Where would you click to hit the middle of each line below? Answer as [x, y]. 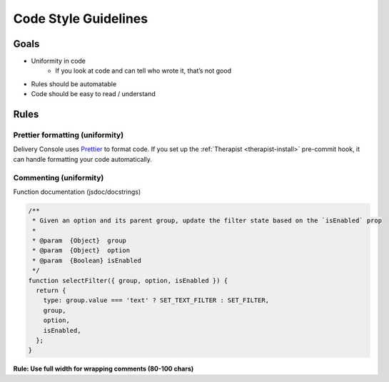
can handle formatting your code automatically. [83, 159]
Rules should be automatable [74, 84]
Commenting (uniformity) [59, 177]
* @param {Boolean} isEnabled [87, 260]
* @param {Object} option [81, 251]
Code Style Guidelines [81, 19]
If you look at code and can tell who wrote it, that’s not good [143, 71]
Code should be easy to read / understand [94, 94]
